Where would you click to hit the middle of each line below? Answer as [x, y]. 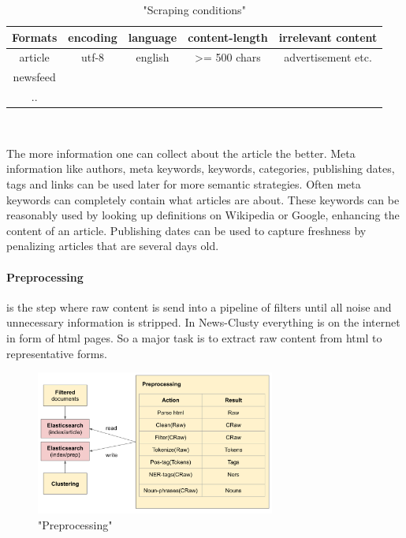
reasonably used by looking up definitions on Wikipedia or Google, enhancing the [203, 215]
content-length [228, 37]
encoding [93, 37]
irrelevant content [328, 37]
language [153, 37]
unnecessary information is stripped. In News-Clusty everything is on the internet [203, 322]
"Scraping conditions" [194, 9]
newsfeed [34, 77]
